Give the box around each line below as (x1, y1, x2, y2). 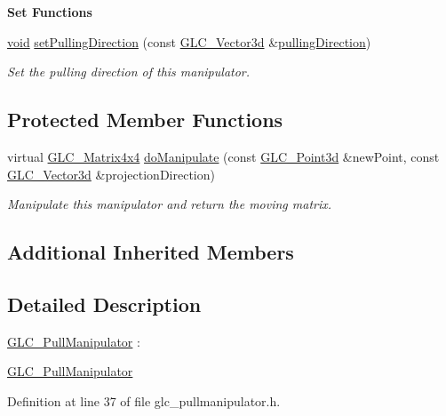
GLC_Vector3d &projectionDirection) (7, 164, 215, 183)
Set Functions (7, 3, 92, 20)
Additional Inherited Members (7, 238, 294, 266)
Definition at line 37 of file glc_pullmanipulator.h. (7, 391, 281, 410)
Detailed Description (7, 290, 202, 317)
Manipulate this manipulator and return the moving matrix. (7, 195, 332, 213)
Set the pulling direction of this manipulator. (7, 62, 251, 81)
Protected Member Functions (7, 106, 283, 133)
